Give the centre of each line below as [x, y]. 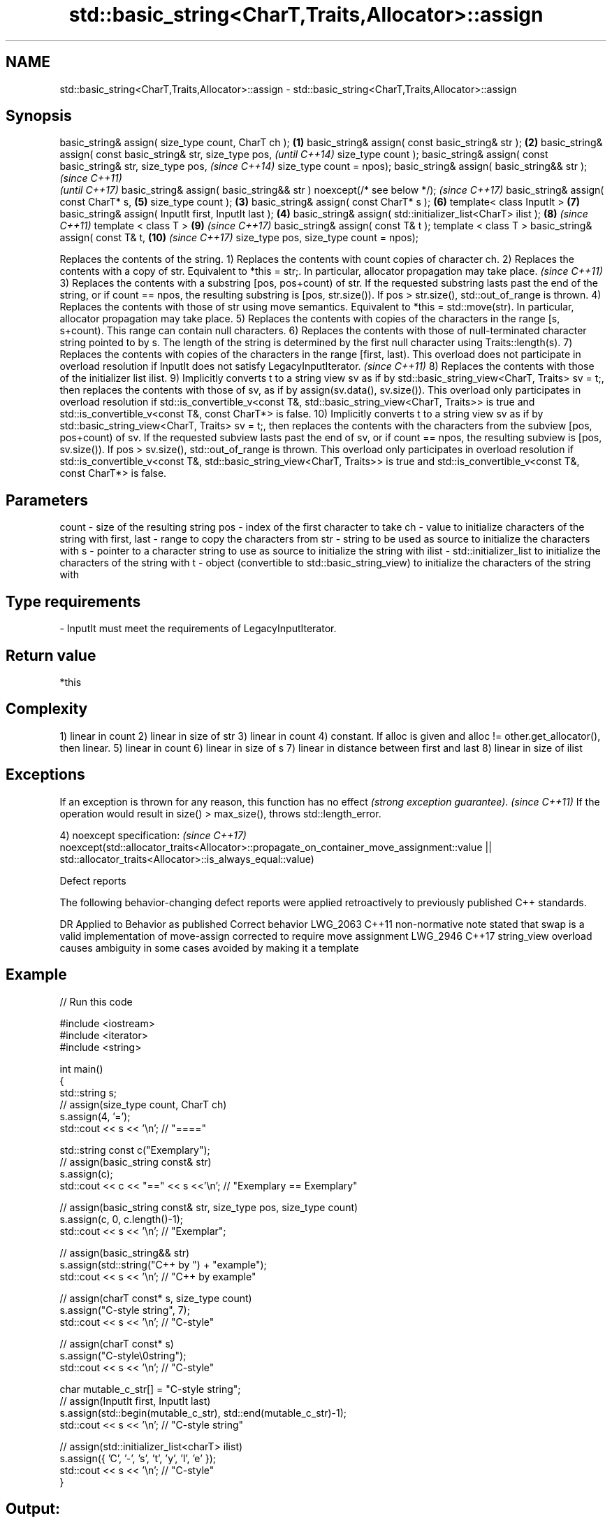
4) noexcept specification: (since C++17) [153, 835]
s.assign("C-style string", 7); [125, 1310]
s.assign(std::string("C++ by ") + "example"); [163, 1264]
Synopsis [39, 116]
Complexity [47, 709]
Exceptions [45, 775]
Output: [33, 1508]
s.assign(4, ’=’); [95, 1116]
